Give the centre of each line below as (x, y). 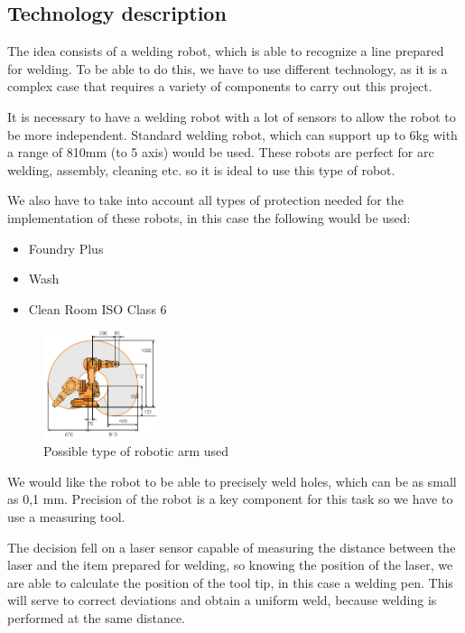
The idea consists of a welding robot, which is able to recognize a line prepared (226, 51)
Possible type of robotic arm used (136, 451)
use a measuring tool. (66, 516)
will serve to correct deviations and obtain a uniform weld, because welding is (222, 600)
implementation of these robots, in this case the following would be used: (209, 217)
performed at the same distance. (96, 617)
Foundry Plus (66, 248)
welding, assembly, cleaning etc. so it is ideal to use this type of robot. (201, 169)
